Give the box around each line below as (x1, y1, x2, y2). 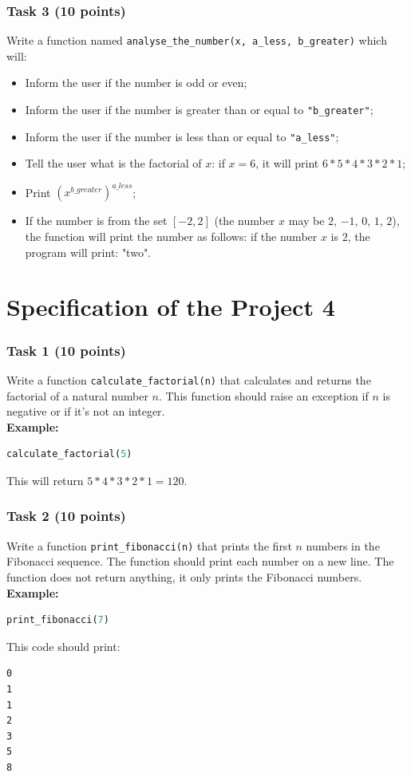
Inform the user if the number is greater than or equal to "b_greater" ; (25, 101, 373, 118)
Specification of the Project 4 (6, 290, 335, 323)
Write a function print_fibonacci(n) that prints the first (6, 537, 292, 554)
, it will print (255, 155, 319, 172)
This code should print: (6, 637, 121, 654)
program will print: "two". (25, 243, 152, 260)
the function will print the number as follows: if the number (25, 228, 318, 245)
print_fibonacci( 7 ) (6, 614, 109, 626)
